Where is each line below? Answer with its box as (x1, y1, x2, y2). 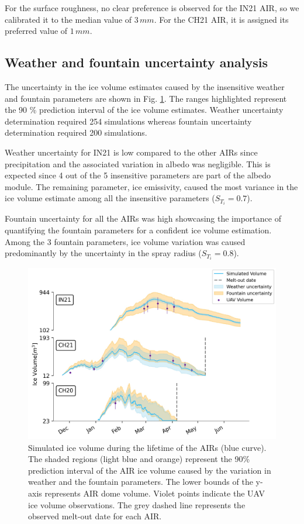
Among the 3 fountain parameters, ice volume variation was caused (5, 235, 246, 247)
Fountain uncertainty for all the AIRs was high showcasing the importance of (5, 212, 281, 225)
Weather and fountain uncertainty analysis (5, 53, 268, 71)
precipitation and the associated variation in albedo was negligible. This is (5, 157, 271, 170)
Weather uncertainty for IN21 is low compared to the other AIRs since (5, 146, 258, 158)
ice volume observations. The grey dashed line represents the (28, 498, 246, 511)
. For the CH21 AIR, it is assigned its (154, 13, 289, 25)
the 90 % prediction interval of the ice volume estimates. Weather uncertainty (5, 104, 284, 116)
